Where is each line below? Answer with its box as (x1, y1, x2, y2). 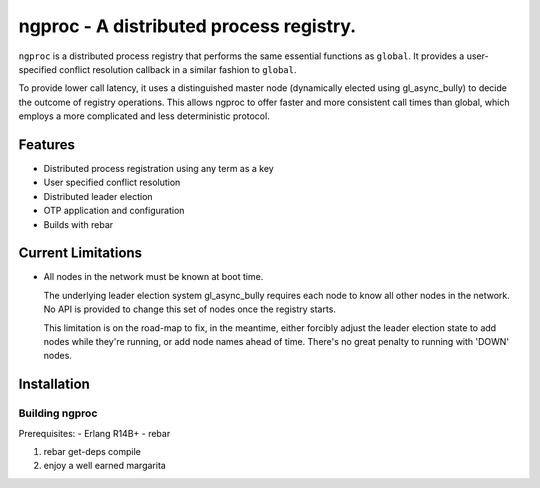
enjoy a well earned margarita (43, 460, 167, 472)
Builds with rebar (43, 218, 114, 230)
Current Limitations (18, 245, 143, 262)
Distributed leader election (43, 190, 154, 202)
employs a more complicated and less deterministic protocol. (18, 110, 270, 122)
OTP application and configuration (43, 205, 185, 217)
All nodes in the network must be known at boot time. (43, 271, 264, 283)
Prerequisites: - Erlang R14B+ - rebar (18, 427, 171, 439)
